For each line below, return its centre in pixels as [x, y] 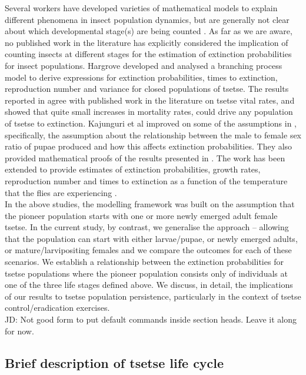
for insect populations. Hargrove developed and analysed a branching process [144, 65]
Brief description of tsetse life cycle [114, 362]
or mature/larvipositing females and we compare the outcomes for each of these [148, 250]
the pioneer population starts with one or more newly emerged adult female [141, 215]
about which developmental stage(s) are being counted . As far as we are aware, [149, 31]
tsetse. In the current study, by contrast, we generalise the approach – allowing [147, 227]
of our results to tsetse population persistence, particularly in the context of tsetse [153, 296]
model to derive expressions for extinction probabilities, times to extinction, [141, 77]
